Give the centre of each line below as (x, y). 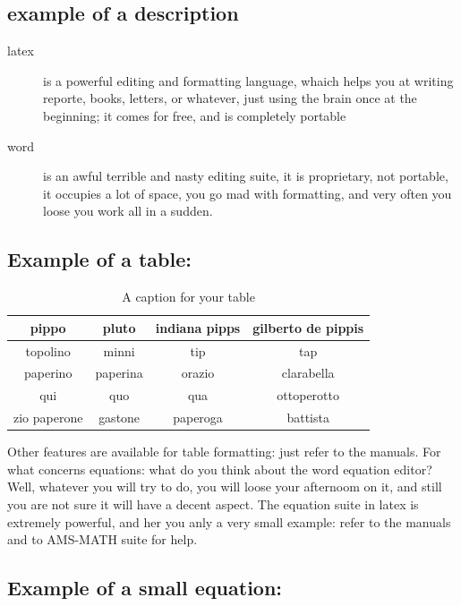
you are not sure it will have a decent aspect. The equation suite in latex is (213, 504)
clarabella (308, 373)
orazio (198, 373)
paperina (119, 373)
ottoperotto (308, 395)
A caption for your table (188, 297)
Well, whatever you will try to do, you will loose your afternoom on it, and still (225, 487)
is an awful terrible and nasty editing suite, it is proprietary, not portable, (246, 176)
